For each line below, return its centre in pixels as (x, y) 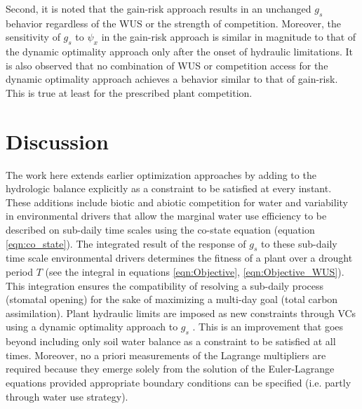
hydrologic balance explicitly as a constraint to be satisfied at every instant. (169, 188)
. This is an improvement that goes (268, 327)
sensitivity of (33, 37)
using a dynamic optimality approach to (92, 327)
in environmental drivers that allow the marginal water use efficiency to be (166, 216)
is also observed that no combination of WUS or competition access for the (167, 65)
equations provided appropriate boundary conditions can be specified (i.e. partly (179, 382)
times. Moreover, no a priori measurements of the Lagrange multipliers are (166, 355)
